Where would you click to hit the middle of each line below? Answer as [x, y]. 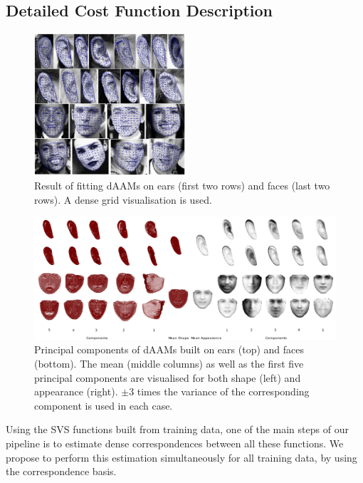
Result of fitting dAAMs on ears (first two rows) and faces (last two [182, 185]
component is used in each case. [104, 405]
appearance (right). [76, 391]
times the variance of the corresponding [223, 391]
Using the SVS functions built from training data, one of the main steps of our [177, 429]
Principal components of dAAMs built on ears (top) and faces [169, 349]
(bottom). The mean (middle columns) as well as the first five [169, 363]
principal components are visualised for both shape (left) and [168, 377]
